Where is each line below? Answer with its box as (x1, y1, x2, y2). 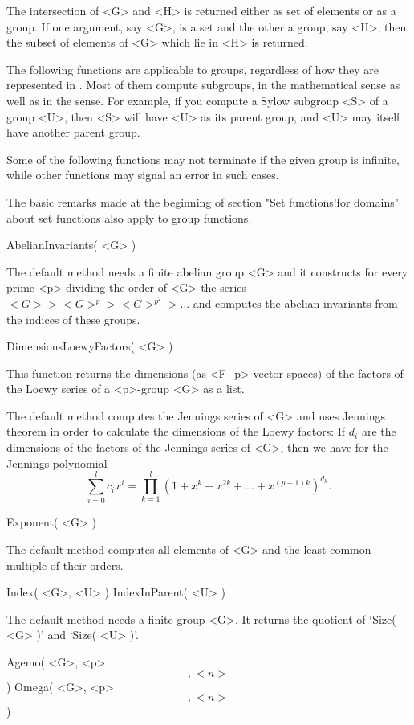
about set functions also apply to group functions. (6, 209, 252, 226)
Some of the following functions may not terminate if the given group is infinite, (6, 150, 400, 167)
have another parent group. (6, 124, 140, 141)
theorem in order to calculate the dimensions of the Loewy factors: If (6, 423, 346, 440)
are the (361, 423, 396, 440)
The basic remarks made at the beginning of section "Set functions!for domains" (6, 193, 399, 210)
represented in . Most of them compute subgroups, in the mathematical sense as (6, 76, 400, 93)
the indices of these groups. (6, 310, 140, 327)
